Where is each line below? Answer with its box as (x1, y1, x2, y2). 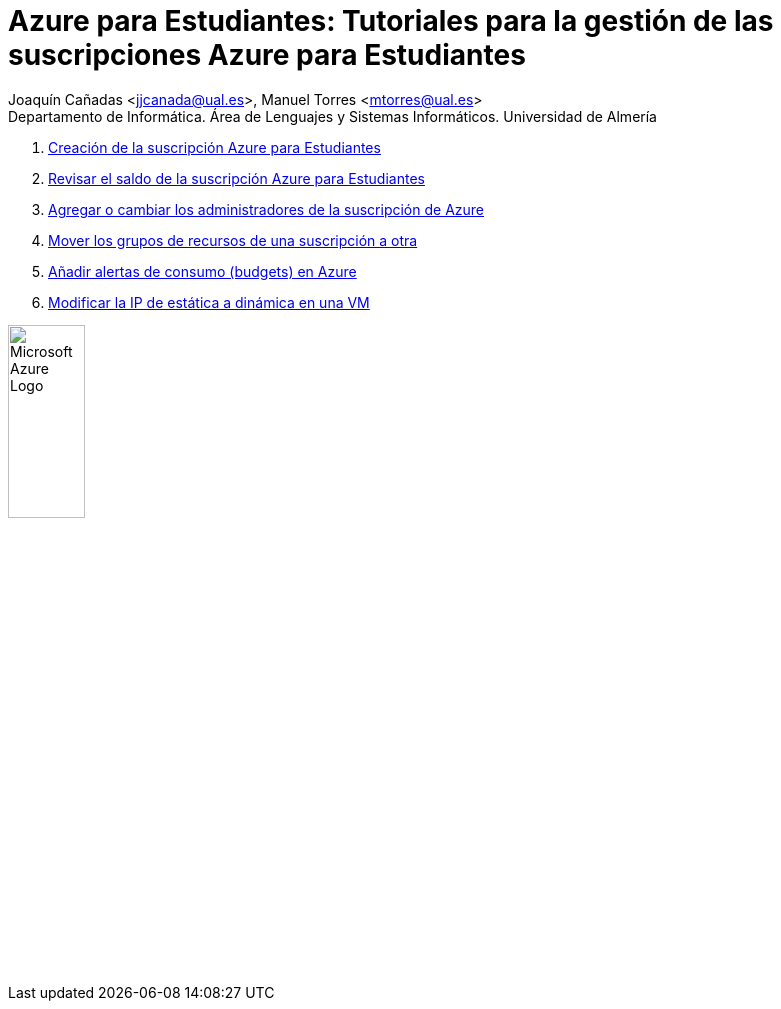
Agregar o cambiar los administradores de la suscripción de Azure (48, 200, 485, 218)
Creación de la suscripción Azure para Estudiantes (48, 138, 381, 156)
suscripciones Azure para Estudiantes (8, 38, 526, 72)
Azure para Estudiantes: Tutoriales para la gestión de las (8, 4, 774, 38)
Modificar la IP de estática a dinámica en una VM (48, 293, 370, 311)
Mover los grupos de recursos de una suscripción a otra (48, 231, 418, 249)
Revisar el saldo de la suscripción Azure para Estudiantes (48, 169, 425, 187)
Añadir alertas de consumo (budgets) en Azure (48, 262, 357, 280)
